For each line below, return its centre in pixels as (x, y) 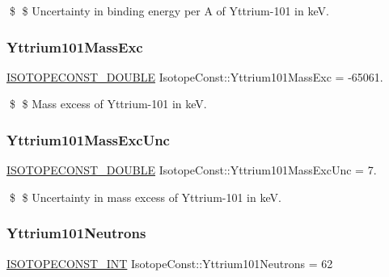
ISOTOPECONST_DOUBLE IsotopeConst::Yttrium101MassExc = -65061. (195, 76)
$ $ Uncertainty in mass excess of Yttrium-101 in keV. (145, 197)
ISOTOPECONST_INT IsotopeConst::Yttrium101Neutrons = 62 (170, 263)
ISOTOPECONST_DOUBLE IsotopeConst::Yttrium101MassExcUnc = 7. (192, 170)
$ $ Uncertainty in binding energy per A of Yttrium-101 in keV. (169, 10)
